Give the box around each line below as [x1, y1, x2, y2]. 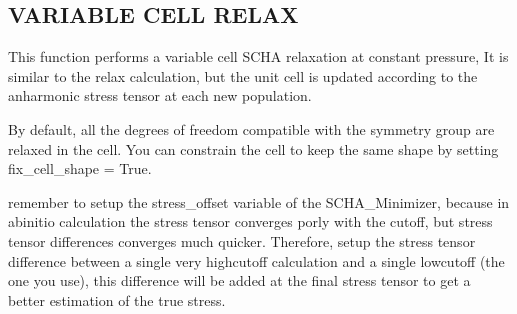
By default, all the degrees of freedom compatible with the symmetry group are [8, 118, 495, 139]
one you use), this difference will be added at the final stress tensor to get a [8, 270, 471, 291]
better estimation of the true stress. [8, 289, 226, 310]
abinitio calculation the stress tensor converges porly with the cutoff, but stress [8, 211, 493, 232]
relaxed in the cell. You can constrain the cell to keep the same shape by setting [8, 138, 499, 159]
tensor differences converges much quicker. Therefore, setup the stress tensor [8, 230, 476, 251]
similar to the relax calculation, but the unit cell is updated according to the [8, 65, 478, 86]
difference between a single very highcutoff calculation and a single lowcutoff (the [8, 250, 505, 271]
